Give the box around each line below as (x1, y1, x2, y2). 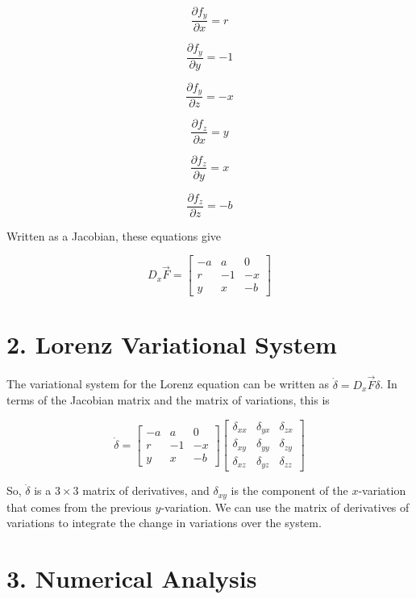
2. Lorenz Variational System (6, 327, 337, 360)
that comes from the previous (6, 498, 152, 515)
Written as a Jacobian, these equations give (6, 227, 222, 244)
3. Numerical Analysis (6, 562, 257, 595)
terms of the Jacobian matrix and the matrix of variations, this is (6, 392, 330, 408)
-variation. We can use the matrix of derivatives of (160, 498, 410, 515)
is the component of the (231, 482, 348, 499)
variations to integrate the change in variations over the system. (6, 514, 322, 531)
